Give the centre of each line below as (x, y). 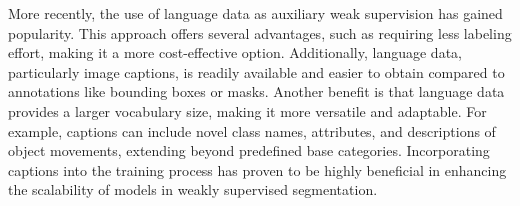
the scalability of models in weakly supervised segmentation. (193, 189)
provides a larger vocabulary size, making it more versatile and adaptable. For (247, 110)
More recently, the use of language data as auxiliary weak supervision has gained (255, 13)
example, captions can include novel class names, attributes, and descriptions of (252, 130)
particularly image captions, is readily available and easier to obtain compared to (256, 71)
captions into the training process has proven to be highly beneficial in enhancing (257, 169)
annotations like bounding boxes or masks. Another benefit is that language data (256, 91)
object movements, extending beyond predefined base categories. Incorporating (249, 150)
